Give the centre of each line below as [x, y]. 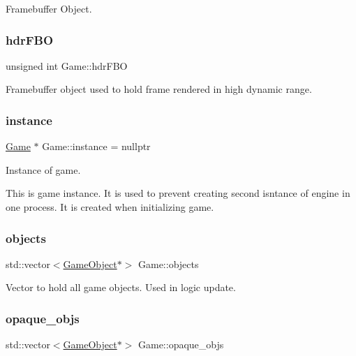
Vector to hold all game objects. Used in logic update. [121, 287]
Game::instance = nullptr [96, 146]
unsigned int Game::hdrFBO [67, 65]
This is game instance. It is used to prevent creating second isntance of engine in [178, 193]
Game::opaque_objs [181, 344]
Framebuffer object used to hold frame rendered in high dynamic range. [159, 89]
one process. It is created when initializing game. [110, 207]
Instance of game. [43, 169]
